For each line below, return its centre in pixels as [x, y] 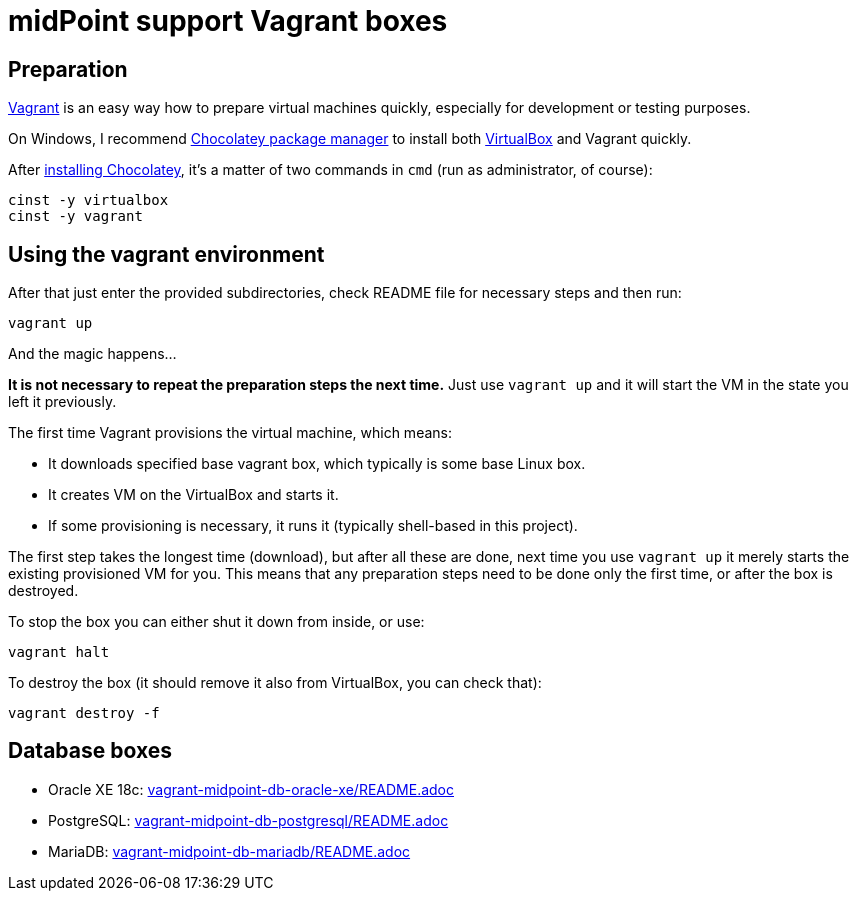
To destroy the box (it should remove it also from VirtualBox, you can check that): [275, 683]
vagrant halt [59, 652]
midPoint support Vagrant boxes [228, 21]
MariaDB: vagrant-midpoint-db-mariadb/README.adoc [229, 851]
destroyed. [43, 591]
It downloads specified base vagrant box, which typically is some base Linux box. [317, 464]
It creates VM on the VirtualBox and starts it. [193, 495]
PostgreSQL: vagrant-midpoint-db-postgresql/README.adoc [248, 820]
